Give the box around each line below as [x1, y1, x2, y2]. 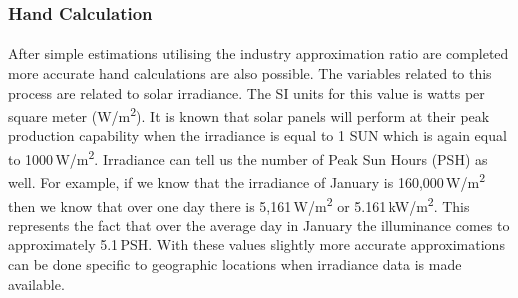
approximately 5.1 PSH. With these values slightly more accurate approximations [8, 234, 505, 255]
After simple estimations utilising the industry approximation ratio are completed [8, 43, 509, 64]
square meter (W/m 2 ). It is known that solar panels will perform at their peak [8, 103, 490, 126]
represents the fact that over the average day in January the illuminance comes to [8, 214, 510, 235]
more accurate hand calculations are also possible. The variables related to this [8, 63, 492, 84]
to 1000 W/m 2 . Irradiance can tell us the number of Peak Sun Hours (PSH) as [8, 146, 488, 169]
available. [8, 273, 65, 294]
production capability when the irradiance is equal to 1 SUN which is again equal [8, 125, 507, 146]
